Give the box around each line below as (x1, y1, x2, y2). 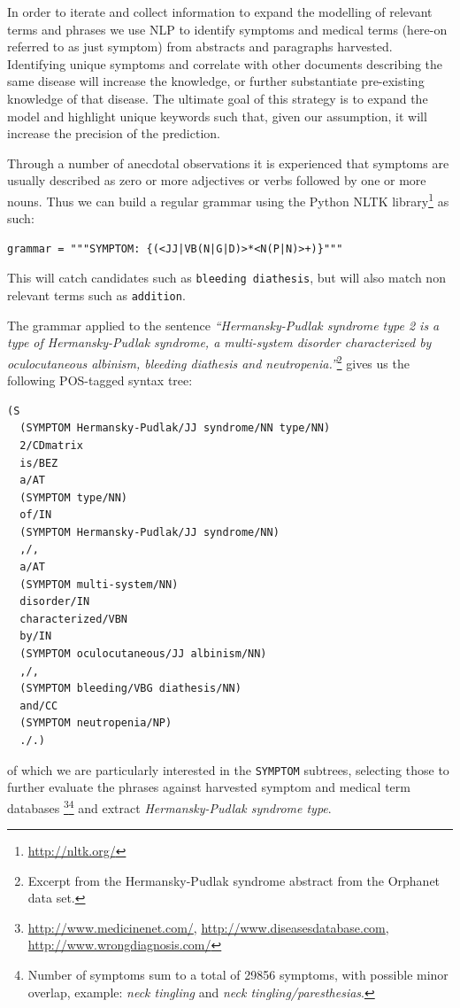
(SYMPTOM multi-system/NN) (19, 578, 179, 591)
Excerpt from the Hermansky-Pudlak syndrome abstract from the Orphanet (27, 871, 441, 889)
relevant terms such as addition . (7, 286, 186, 305)
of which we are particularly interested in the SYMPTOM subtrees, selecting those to (7, 760, 449, 779)
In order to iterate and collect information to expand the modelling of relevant (7, 3, 433, 20)
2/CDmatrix (19, 438, 83, 452)
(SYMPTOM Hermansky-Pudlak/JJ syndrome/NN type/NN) (19, 422, 331, 435)
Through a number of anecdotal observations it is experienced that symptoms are (7, 153, 449, 172)
